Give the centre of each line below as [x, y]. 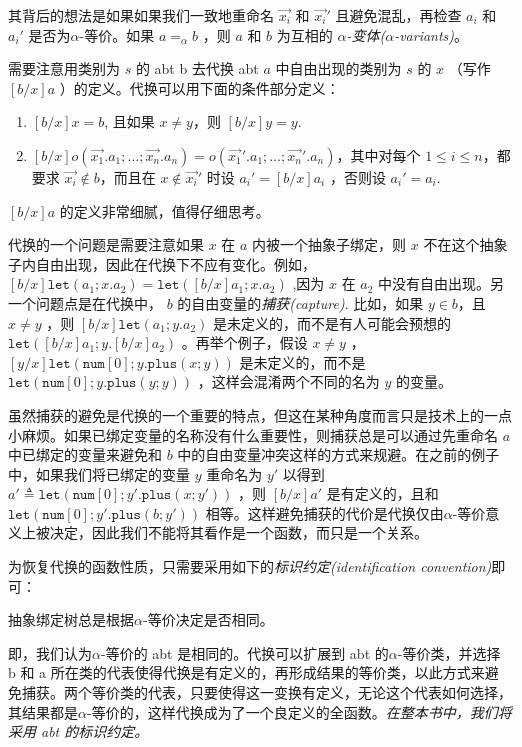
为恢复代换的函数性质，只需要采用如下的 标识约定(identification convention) [250, 566]
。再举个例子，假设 [244, 342]
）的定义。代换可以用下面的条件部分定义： [199, 87]
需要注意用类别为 [64, 68]
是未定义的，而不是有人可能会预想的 [331, 322]
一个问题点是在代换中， [85, 302]
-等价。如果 [117, 34]
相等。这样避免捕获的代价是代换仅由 [324, 512]
